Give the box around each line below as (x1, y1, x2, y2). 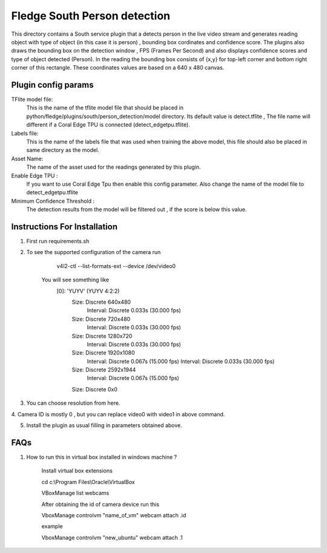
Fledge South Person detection (11, 9, 171, 22)
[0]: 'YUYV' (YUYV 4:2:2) (56, 287, 120, 295)
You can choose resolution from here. (26, 399, 121, 407)
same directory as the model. (26, 146, 99, 154)
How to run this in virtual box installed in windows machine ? (26, 453, 177, 460)
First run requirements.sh (26, 238, 90, 244)
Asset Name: (11, 155, 44, 162)
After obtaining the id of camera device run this (41, 500, 160, 508)
